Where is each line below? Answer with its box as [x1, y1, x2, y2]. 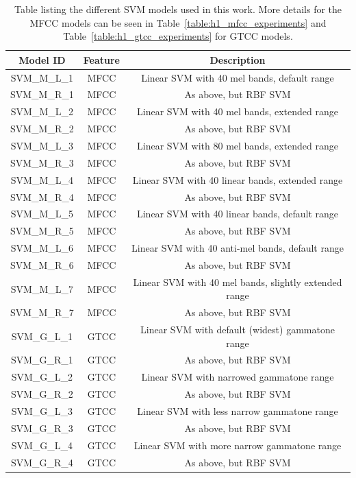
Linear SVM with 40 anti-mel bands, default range [131, 241, 344, 255]
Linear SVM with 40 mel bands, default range [141, 70, 334, 84]
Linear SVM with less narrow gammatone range [137, 404, 338, 418]
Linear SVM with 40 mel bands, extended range [137, 104, 338, 119]
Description [209, 52, 266, 67]
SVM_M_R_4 [10, 189, 74, 204]
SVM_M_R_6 [10, 257, 74, 272]
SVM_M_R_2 [10, 121, 74, 136]
